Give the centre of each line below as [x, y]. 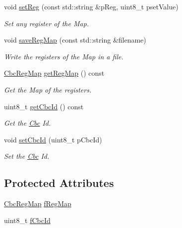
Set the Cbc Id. [27, 156]
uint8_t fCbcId [27, 220]
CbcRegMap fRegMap [38, 204]
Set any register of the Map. [47, 23]
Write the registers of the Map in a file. [64, 56]
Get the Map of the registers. [48, 89]
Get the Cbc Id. [28, 123]
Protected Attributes [59, 183]
